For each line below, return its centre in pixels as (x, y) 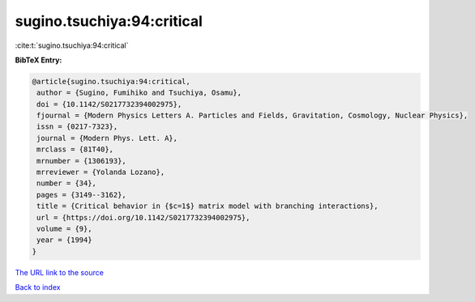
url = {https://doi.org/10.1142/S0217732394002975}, (143, 217)
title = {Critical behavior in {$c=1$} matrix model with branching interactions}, (208, 206)
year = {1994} (64, 240)
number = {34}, (67, 183)
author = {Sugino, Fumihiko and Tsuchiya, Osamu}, (139, 93)
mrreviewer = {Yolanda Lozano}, (101, 172)
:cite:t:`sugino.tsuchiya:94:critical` (72, 45)
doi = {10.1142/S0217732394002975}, (109, 104)
